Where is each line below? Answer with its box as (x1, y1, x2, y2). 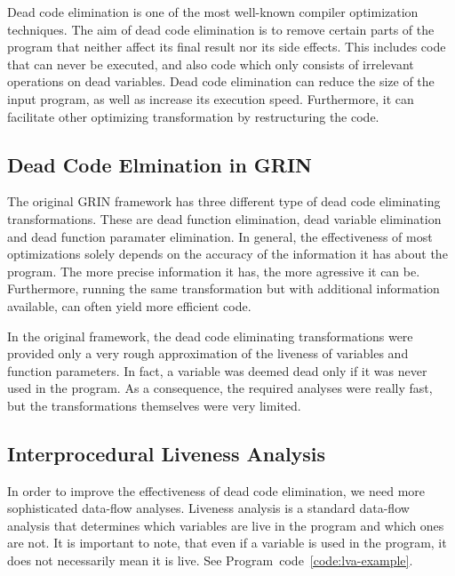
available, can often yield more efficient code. (7, 296, 251, 315)
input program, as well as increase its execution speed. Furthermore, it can (7, 89, 414, 108)
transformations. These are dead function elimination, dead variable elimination (7, 209, 442, 228)
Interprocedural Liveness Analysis (7, 439, 326, 467)
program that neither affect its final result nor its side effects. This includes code (7, 37, 446, 56)
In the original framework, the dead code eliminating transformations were (7, 326, 413, 345)
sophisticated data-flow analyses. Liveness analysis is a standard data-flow (7, 499, 410, 517)
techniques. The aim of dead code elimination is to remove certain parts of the (7, 20, 435, 38)
